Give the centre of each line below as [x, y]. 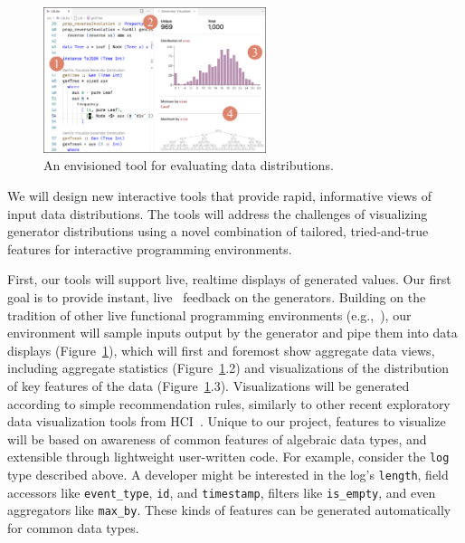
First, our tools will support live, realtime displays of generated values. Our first [229, 279]
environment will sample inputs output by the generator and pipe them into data [232, 333]
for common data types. [73, 528]
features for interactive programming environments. [150, 248]
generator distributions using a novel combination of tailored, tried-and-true [218, 231]
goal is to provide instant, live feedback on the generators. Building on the [217, 297]
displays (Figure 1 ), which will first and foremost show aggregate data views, [221, 350]
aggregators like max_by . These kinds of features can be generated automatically [229, 510]
